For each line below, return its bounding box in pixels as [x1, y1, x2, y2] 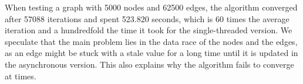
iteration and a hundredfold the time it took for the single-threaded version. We [5, 24, 292, 36]
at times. [5, 69, 36, 82]
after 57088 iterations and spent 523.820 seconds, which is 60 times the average [5, 12, 289, 24]
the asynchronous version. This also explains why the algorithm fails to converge [5, 58, 294, 70]
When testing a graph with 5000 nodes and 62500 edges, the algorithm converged [5, 1, 298, 13]
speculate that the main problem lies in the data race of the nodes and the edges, [5, 35, 298, 47]
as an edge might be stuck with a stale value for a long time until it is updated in [5, 47, 298, 59]
